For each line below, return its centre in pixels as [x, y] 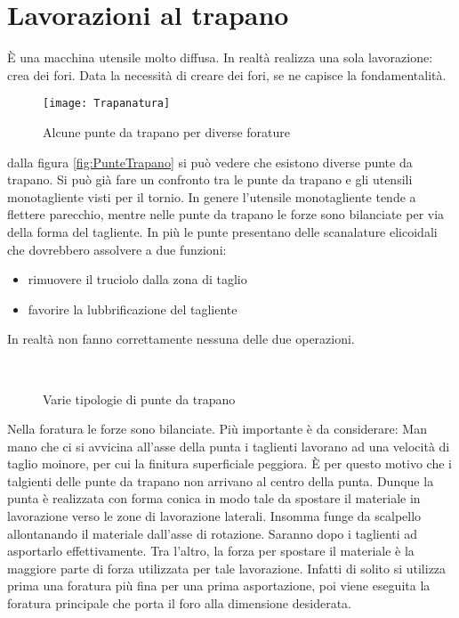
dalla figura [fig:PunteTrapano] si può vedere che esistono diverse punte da [210, 162]
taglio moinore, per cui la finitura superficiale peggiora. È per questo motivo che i [229, 463]
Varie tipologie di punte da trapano [139, 398]
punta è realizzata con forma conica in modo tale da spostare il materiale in [214, 498]
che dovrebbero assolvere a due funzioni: [117, 249]
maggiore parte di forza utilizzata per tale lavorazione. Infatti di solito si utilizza [227, 568]
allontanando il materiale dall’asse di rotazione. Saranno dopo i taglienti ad [213, 533]
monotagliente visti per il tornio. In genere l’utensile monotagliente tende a [212, 196]
